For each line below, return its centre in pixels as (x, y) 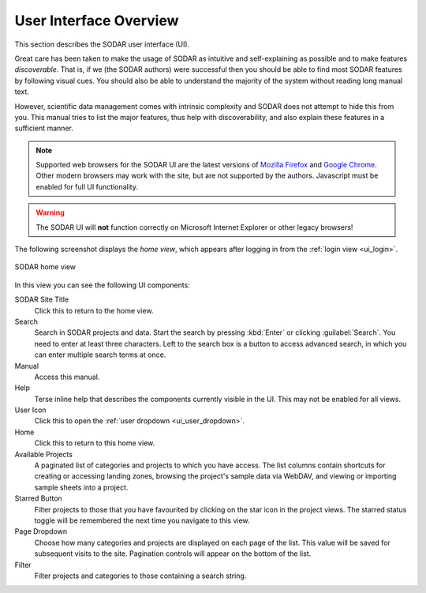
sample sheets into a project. (81, 487)
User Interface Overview (97, 21)
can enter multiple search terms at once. (100, 355)
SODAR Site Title (42, 299)
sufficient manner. (44, 128)
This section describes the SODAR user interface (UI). (102, 44)
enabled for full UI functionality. (87, 186)
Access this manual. (67, 377)
